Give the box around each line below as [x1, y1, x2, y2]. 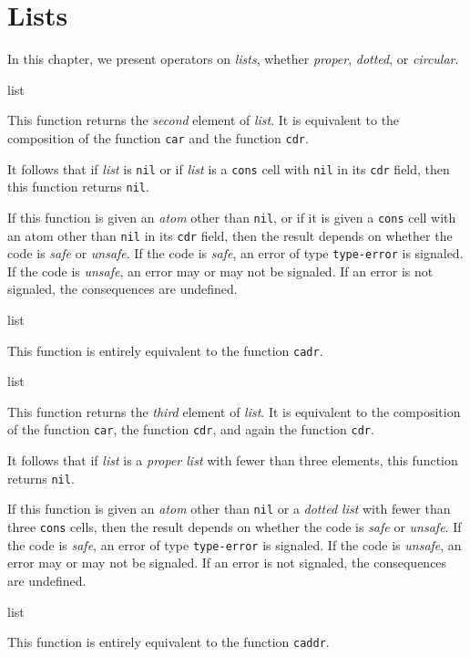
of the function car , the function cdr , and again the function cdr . [7, 420, 374, 439]
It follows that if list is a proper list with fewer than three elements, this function [7, 451, 458, 470]
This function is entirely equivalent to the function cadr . [7, 340, 323, 360]
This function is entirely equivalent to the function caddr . [7, 632, 330, 652]
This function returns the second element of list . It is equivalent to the [7, 110, 400, 130]
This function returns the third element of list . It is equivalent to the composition [7, 401, 461, 421]
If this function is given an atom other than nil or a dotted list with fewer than [7, 499, 451, 518]
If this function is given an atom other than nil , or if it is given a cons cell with [7, 207, 456, 226]
